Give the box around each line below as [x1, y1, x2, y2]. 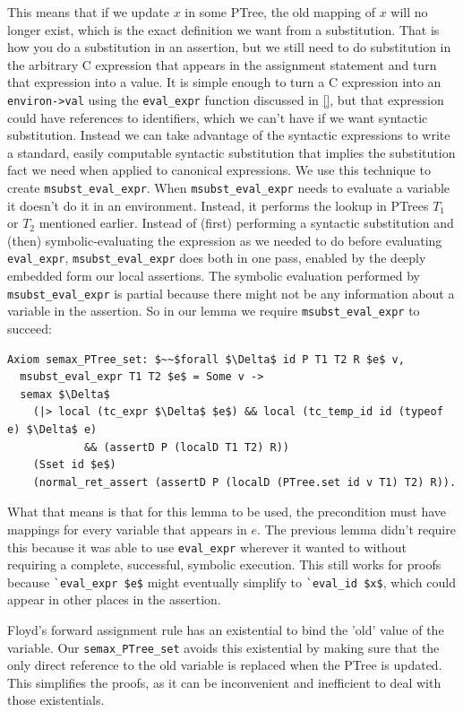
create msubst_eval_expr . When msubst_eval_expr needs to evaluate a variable [7, 178, 450, 196]
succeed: [7, 319, 52, 337]
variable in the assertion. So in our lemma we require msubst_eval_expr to [7, 301, 420, 320]
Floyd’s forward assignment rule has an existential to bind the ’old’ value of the [7, 621, 444, 639]
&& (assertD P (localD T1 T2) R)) [83, 440, 289, 454]
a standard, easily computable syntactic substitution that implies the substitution [7, 143, 456, 161]
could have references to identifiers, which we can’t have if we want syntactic [7, 108, 428, 126]
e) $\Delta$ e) [7, 422, 98, 436]
